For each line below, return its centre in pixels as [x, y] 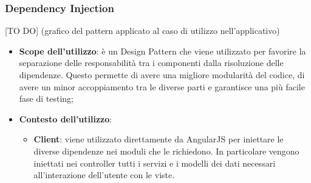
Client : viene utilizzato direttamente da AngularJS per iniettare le [159, 139]
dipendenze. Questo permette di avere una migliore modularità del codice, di [162, 75]
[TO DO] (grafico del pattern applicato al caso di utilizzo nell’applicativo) [142, 31]
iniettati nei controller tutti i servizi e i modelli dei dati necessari [155, 163]
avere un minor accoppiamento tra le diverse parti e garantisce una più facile [162, 86]
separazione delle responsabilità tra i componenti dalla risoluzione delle [151, 63]
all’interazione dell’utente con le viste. [104, 175]
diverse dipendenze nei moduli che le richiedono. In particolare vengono [166, 151]
